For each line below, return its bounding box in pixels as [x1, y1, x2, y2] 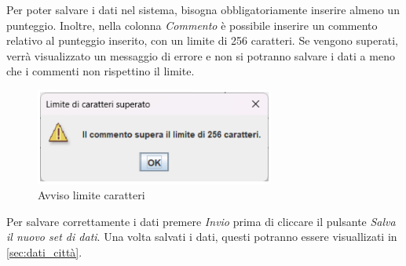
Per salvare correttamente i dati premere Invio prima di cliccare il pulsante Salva [6, 213, 396, 229]
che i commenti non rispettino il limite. [6, 63, 195, 79]
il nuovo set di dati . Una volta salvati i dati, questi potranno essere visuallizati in [6, 228, 397, 245]
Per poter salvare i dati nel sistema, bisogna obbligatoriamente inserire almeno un [6, 2, 400, 17]
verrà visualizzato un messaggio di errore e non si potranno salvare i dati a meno [6, 47, 395, 64]
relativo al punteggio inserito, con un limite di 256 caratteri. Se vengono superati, [6, 32, 398, 49]
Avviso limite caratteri [38, 187, 145, 203]
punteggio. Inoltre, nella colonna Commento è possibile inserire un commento [6, 16, 378, 33]
